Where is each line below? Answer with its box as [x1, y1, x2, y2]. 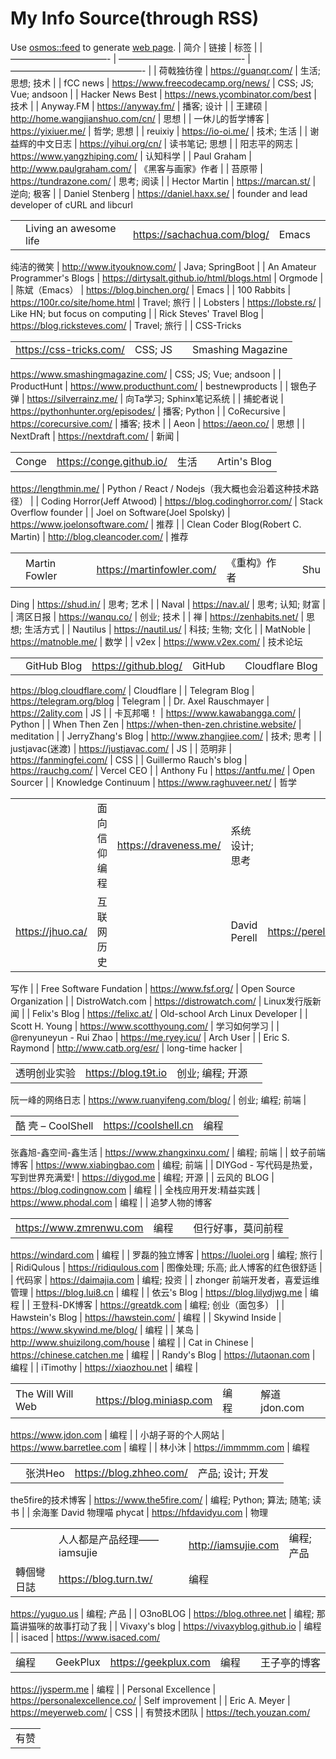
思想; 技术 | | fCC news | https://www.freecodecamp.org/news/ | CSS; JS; [10, 77, 315, 89]
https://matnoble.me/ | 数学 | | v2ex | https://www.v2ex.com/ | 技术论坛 [10, 635, 303, 647]
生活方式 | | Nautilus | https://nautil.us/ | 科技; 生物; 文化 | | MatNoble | [24, 623, 312, 635]
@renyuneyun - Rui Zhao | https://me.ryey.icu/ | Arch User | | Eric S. [10, 1031, 290, 1043]
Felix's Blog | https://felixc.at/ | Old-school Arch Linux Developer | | [32, 1007, 308, 1019]
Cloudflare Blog [244, 658, 318, 672]
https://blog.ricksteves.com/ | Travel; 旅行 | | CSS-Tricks [10, 319, 242, 331]
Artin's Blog [216, 454, 272, 468]
